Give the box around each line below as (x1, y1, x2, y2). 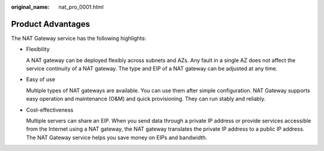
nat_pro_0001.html (58, 4, 104, 10)
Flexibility (26, 45, 50, 53)
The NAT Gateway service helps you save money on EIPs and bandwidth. (26, 134, 208, 141)
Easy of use (26, 76, 55, 83)
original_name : (11, 4, 50, 10)
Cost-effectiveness (26, 106, 74, 113)
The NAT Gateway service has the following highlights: (11, 35, 146, 42)
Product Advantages (11, 19, 90, 29)
